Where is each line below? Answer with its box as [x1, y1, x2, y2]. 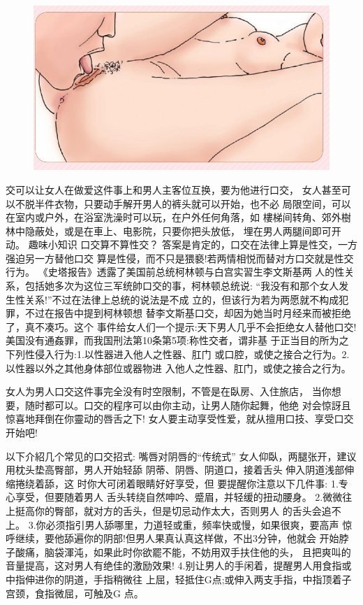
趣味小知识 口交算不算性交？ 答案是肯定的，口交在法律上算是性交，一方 [28, 237, 357, 252]
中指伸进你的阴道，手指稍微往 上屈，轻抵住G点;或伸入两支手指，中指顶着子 [6, 571, 352, 586]
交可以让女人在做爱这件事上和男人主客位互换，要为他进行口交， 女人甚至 [6, 182, 341, 197]
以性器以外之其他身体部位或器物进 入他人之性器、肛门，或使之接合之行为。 [6, 360, 351, 375]
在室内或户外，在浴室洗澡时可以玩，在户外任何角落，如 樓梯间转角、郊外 [6, 210, 341, 225]
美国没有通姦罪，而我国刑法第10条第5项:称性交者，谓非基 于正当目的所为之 [6, 333, 349, 348]
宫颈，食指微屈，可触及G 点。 [6, 585, 144, 600]
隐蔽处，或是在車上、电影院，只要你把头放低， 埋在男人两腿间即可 [24, 223, 332, 238]
